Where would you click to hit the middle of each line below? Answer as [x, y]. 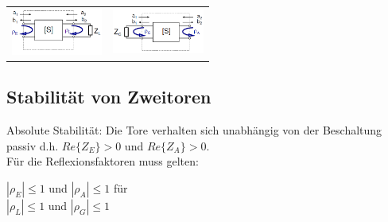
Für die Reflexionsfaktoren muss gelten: [103, 161]
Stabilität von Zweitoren [109, 97]
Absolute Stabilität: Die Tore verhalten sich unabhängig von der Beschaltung [194, 129]
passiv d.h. [33, 145]
